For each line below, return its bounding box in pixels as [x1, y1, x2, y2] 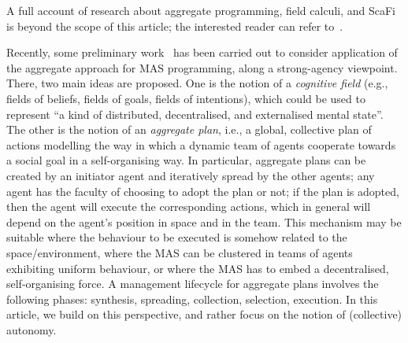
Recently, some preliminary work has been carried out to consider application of [6, 44, 398, 61]
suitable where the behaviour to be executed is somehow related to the [6, 229, 347, 245]
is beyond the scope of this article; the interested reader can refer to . [6, 17, 343, 34]
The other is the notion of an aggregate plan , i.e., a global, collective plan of [6, 121, 372, 138]
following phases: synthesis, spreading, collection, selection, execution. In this [6, 290, 378, 307]
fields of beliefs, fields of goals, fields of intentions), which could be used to [6, 90, 365, 106]
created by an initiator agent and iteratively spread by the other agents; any [6, 167, 375, 183]
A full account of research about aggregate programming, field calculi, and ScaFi [6, 2, 395, 18]
